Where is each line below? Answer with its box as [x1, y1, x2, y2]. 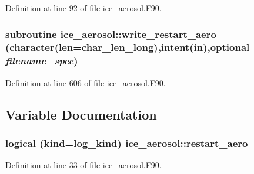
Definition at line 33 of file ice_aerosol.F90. [5, 159, 162, 171]
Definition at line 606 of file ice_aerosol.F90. [5, 76, 166, 88]
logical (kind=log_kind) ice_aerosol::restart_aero [5, 135, 248, 150]
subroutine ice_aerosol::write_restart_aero [5, 26, 216, 41]
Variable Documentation [5, 105, 157, 123]
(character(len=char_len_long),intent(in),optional [5, 40, 250, 54]
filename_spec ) [5, 53, 78, 68]
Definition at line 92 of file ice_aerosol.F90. [5, 2, 162, 13]
